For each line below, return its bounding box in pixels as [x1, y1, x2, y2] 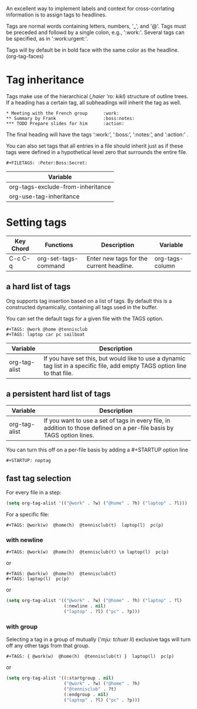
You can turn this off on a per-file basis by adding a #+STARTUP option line [6, 446, 189, 453]
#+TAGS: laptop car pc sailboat [6, 332, 85, 337]
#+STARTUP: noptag [6, 457, 51, 463]
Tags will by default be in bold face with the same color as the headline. [6, 46, 179, 53]
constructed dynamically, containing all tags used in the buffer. [6, 303, 158, 310]
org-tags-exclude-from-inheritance [9, 182, 111, 190]
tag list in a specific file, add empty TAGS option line [43, 362, 187, 370]
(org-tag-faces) [6, 53, 44, 59]
